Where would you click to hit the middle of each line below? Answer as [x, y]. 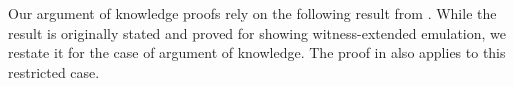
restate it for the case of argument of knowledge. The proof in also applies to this [257, 52]
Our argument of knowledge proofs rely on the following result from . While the [252, 13]
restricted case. [54, 71]
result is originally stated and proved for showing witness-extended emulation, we [257, 32]
